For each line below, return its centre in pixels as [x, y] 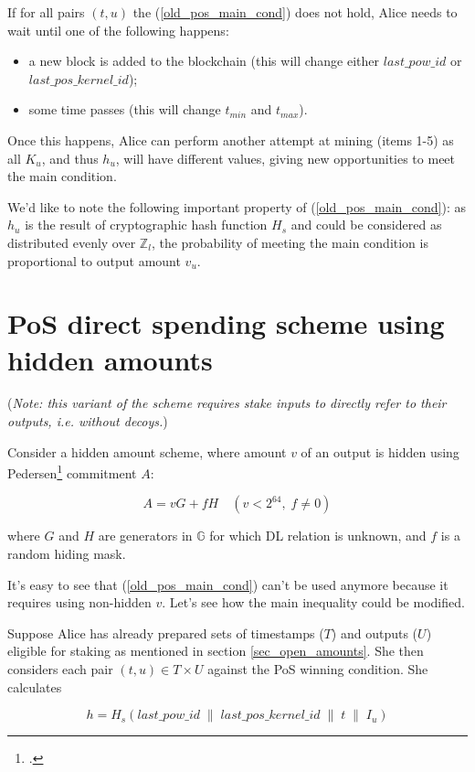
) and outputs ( [375, 633]
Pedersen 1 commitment [72, 472]
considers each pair [60, 669]
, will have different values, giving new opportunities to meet [285, 158]
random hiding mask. [67, 554]
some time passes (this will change [125, 109]
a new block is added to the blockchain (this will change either [204, 61]
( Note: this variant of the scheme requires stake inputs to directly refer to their [227, 403]
